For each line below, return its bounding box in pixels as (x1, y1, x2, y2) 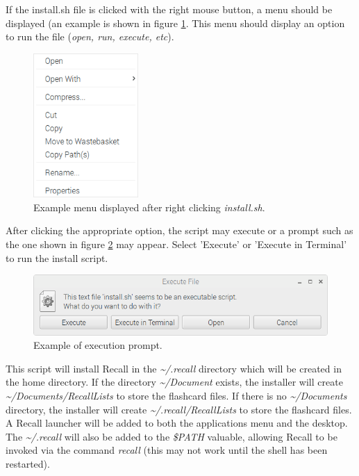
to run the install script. (6, 250, 108, 265)
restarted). (6, 456, 50, 470)
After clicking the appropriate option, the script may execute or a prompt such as (6, 223, 353, 238)
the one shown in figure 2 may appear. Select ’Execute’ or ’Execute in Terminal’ (6, 236, 347, 251)
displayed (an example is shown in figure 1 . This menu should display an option (6, 15, 345, 30)
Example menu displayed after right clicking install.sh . (33, 199, 265, 214)
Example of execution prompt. (33, 338, 162, 352)
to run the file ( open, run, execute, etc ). (6, 29, 174, 44)
